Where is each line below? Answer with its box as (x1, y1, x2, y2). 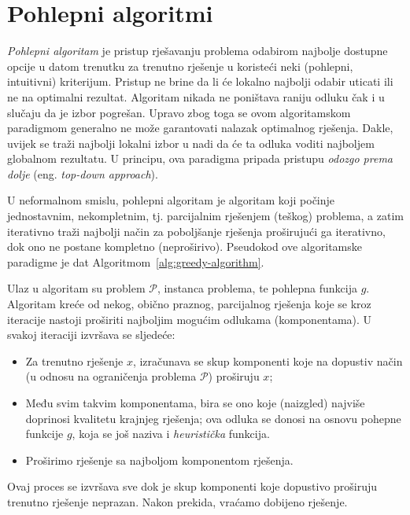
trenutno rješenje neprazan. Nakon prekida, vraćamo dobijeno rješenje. (7, 493, 348, 509)
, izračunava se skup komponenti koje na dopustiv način (132, 352, 403, 369)
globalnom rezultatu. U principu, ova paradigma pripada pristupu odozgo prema (7, 150, 393, 167)
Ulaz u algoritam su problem (7, 280, 146, 296)
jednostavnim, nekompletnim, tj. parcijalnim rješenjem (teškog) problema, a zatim (7, 208, 404, 224)
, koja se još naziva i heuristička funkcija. (72, 425, 270, 442)
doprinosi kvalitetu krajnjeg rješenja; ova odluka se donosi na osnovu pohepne (25, 410, 401, 426)
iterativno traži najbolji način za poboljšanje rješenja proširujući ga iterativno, (7, 223, 386, 239)
